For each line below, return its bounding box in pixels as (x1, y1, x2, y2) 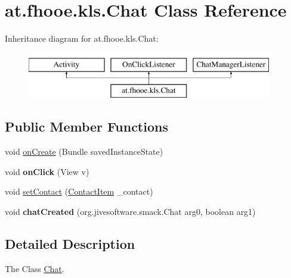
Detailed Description (5, 234, 135, 252)
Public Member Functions (5, 117, 168, 136)
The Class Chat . (5, 262, 64, 274)
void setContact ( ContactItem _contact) (5, 185, 153, 198)
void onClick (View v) (5, 165, 89, 177)
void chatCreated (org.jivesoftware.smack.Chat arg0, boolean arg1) (5, 205, 256, 217)
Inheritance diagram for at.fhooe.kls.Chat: (5, 32, 159, 45)
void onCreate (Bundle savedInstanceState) (5, 145, 163, 158)
